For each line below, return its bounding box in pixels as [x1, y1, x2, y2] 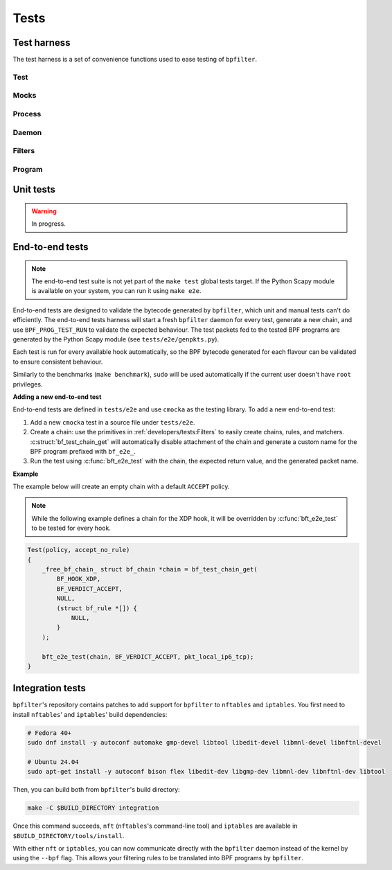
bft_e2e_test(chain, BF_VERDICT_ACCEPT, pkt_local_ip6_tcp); [42, 652, 254, 661]
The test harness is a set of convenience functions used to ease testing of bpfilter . [12, 55, 258, 64]
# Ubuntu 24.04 [27, 758, 79, 765]
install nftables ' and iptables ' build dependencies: [12, 710, 168, 718]
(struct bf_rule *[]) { [56, 604, 138, 612]
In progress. [31, 220, 66, 228]
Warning [31, 206, 57, 215]
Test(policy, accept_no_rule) [27, 546, 130, 554]
